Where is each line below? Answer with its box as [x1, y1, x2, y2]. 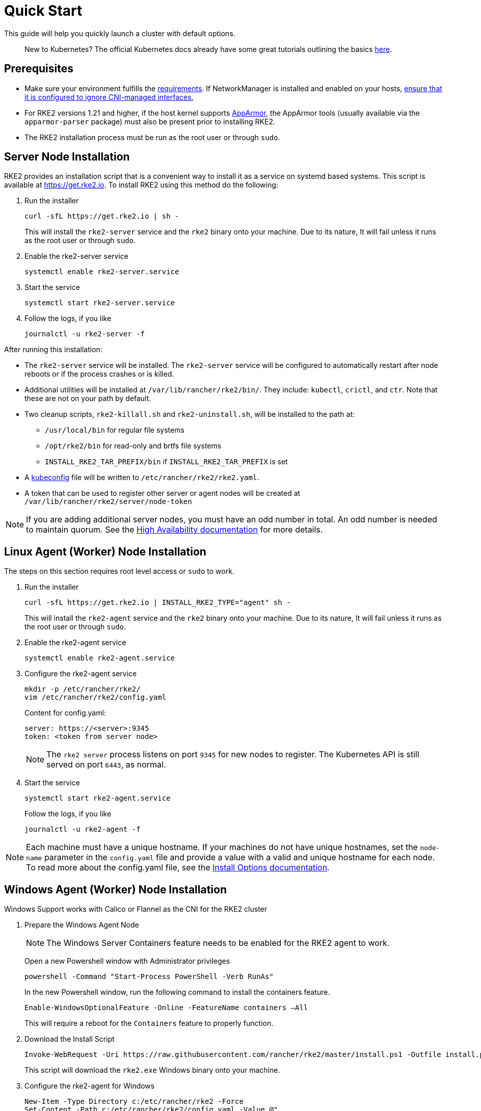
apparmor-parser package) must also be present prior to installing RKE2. [24, 117, 276, 126]
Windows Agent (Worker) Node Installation [4, 883, 227, 896]
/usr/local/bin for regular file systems [45, 426, 184, 435]
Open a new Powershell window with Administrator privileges [24, 957, 230, 966]
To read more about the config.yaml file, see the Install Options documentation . [26, 862, 330, 873]
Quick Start [4, 2, 83, 19]
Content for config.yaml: [24, 708, 106, 718]
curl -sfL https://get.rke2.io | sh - [24, 212, 179, 221]
